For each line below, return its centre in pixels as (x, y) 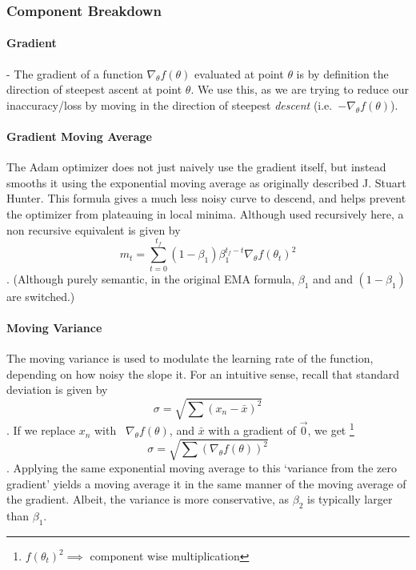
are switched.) (41, 296)
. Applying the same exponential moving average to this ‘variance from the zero (202, 468)
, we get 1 (331, 429)
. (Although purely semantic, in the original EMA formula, (151, 278)
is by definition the (342, 73)
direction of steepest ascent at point (94, 89)
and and (333, 278)
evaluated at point (239, 73)
